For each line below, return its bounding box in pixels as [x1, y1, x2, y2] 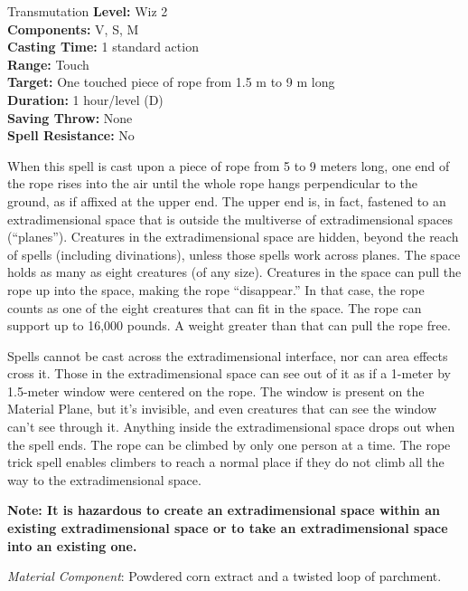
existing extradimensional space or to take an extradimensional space [7, 519, 448, 538]
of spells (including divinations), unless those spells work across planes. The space [7, 244, 461, 263]
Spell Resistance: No [7, 126, 135, 145]
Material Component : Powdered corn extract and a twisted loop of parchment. [7, 567, 442, 586]
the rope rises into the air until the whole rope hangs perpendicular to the [7, 174, 417, 193]
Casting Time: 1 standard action [7, 37, 199, 56]
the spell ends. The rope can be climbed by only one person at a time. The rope [7, 434, 451, 453]
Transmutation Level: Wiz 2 [7, 2, 168, 20]
